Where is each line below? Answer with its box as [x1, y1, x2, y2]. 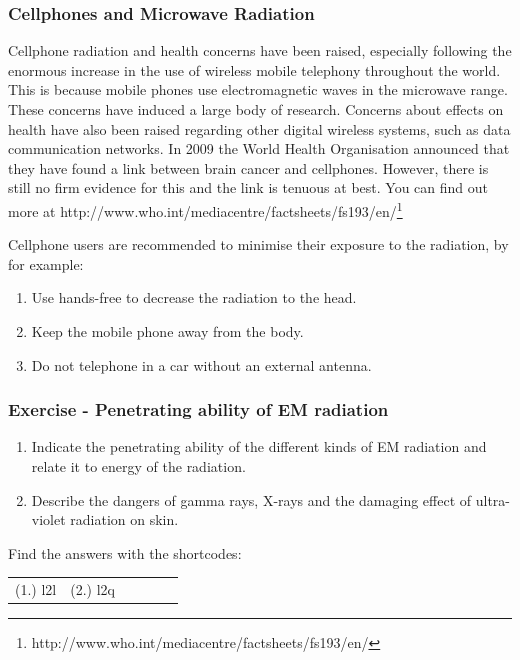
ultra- [475, 489, 511, 510]
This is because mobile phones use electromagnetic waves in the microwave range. [8, 79, 508, 100]
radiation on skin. [70, 509, 179, 530]
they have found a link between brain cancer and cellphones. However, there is [8, 157, 489, 178]
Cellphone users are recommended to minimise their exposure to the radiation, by [8, 234, 509, 255]
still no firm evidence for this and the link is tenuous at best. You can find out [8, 177, 488, 198]
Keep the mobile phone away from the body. [31, 321, 304, 341]
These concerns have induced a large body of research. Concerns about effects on [8, 99, 504, 119]
